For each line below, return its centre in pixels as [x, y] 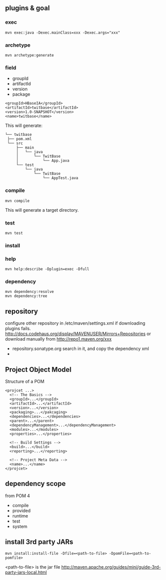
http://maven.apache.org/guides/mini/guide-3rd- [111, 567]
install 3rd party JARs [39, 542]
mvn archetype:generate [30, 55]
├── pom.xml [20, 139]
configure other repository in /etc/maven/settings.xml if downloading [75, 323]
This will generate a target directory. [42, 210]
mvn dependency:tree [26, 296]
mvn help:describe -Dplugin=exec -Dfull [47, 269]
